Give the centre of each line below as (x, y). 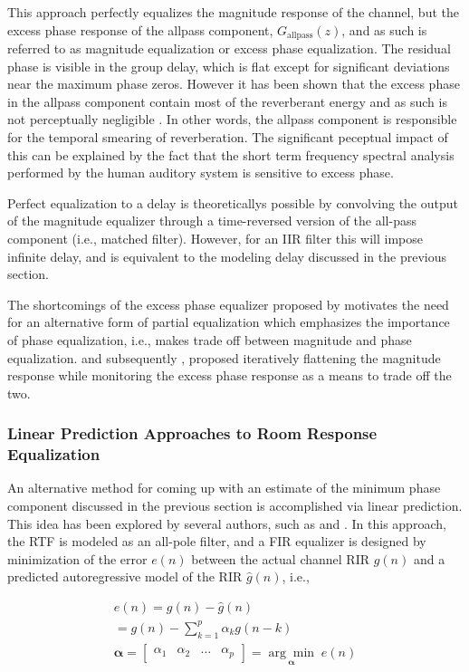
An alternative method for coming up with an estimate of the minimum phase (224, 488)
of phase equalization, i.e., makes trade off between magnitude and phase (210, 339)
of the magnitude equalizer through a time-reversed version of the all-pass (212, 221)
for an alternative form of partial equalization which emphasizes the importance (229, 322)
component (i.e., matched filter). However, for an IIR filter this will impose (215, 238)
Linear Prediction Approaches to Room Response (192, 433)
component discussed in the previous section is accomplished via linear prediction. (235, 506)
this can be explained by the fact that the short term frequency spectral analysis (231, 154)
